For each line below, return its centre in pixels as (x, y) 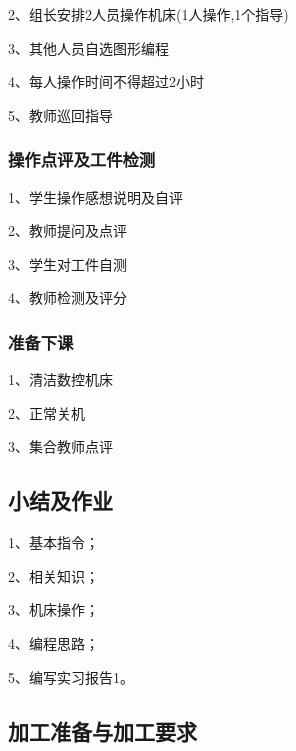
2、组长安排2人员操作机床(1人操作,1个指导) (148, 14)
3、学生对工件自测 (67, 263)
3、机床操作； (53, 609)
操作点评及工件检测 (82, 159)
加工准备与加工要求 (102, 730)
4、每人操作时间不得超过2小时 (106, 81)
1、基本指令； (53, 542)
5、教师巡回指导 (60, 114)
